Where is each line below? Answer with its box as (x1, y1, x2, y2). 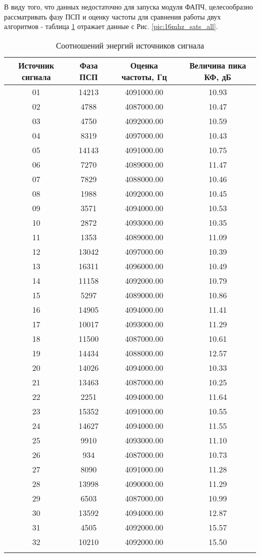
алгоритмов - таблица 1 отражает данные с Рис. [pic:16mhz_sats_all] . (4, 21, 218, 32)
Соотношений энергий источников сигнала (55, 39, 204, 51)
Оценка (130, 59, 158, 71)
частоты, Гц (121, 71, 167, 83)
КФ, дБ (204, 71, 231, 83)
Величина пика (189, 59, 246, 71)
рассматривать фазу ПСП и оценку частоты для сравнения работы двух (4, 11, 221, 22)
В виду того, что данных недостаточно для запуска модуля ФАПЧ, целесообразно (4, 2, 253, 12)
